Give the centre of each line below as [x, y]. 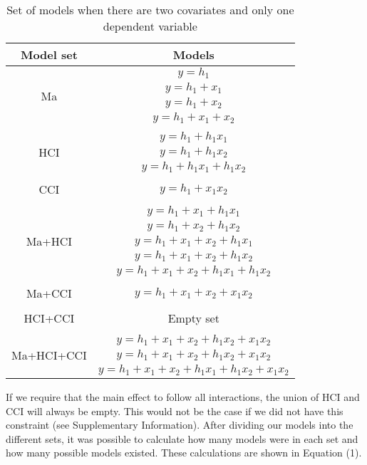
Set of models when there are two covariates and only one [150, 10]
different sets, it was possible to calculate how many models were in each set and [182, 438]
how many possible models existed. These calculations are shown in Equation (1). [184, 453]
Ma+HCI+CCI [49, 355]
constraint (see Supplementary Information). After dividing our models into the [180, 425]
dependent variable [150, 26]
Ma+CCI [49, 293]
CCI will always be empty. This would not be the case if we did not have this [175, 411]
